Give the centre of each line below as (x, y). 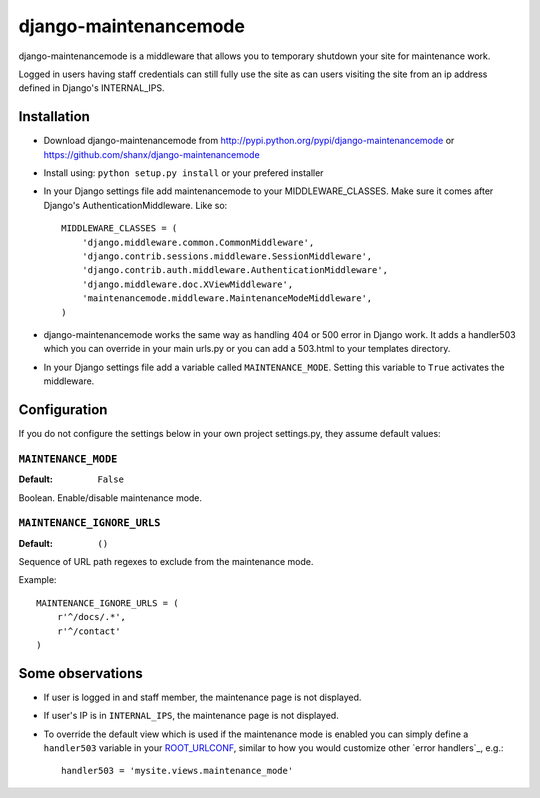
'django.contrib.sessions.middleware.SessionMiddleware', (227, 256)
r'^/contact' (88, 631)
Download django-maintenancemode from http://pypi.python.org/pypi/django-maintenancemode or (249, 141)
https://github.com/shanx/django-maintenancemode (151, 154)
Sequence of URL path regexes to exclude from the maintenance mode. (166, 562)
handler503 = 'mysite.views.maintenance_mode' (177, 771)
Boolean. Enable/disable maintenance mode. (110, 497)
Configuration (63, 409)
